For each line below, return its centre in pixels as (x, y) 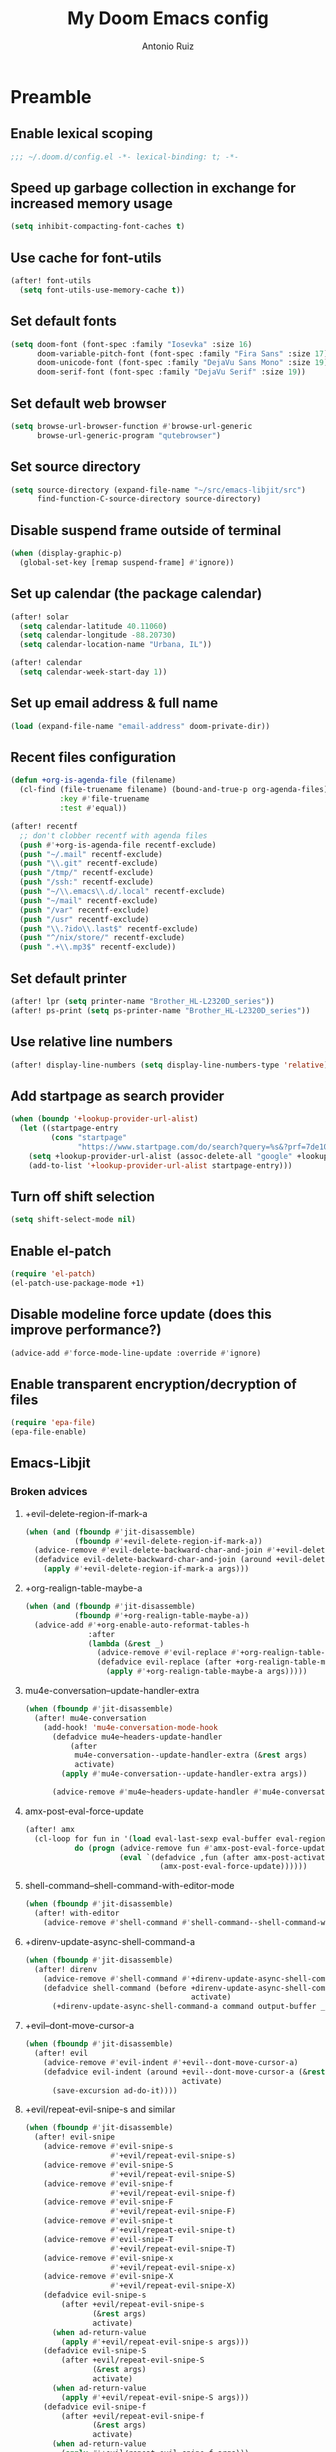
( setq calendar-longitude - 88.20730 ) (98, 635)
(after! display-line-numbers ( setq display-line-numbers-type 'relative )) (171, 1065)
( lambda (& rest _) (126, 1643)
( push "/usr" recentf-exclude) (84, 919)
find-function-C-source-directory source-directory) (149, 499)
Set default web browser (88, 403)
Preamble (51, 96)
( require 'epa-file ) (53, 1423)
